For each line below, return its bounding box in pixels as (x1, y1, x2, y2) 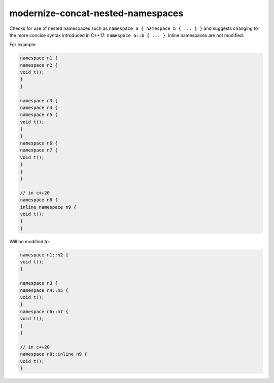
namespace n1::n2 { (20, 252, 68, 258)
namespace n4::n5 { (20, 287, 68, 293)
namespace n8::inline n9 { (20, 351, 87, 357)
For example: (9, 42, 37, 48)
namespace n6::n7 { (20, 309, 68, 314)
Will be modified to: (9, 238, 50, 244)
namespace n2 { (20, 62, 58, 68)
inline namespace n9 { (20, 204, 77, 210)
